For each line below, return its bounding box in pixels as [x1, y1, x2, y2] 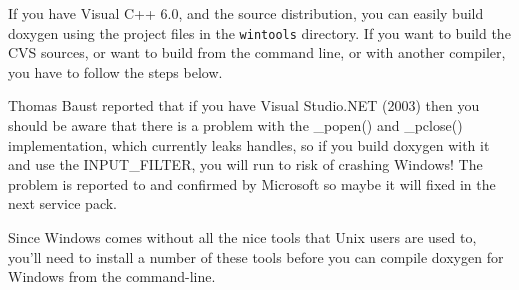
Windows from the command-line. [8, 266, 216, 287]
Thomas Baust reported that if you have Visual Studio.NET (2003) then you [8, 95, 480, 116]
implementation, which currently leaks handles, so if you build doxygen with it [8, 134, 490, 155]
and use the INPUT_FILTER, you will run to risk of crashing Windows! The [8, 154, 483, 175]
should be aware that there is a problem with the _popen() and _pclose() [8, 115, 463, 136]
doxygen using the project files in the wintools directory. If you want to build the [8, 22, 511, 43]
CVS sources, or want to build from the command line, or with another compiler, [8, 42, 506, 63]
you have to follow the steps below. [8, 61, 223, 82]
